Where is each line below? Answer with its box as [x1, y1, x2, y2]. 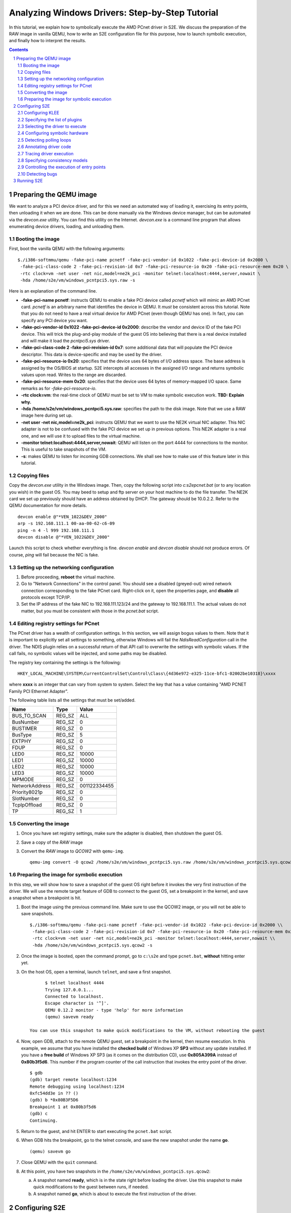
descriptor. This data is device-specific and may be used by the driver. [21, 351, 162, 357]
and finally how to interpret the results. [9, 38, 86, 44]
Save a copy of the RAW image [21, 839, 83, 845]
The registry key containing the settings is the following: [9, 659, 121, 665]
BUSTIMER [12, 725, 37, 732]
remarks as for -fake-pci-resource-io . [21, 385, 97, 391]
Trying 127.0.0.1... [45, 987, 94, 992]
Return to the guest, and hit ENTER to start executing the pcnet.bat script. [21, 1129, 172, 1134]
